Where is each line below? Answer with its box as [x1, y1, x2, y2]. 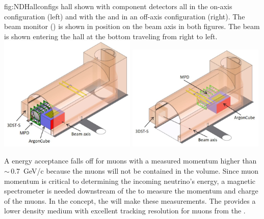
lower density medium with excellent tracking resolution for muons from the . [4, 205, 246, 216]
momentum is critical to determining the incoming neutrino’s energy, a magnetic [4, 175, 256, 186]
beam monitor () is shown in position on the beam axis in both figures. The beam [4, 21, 260, 32]
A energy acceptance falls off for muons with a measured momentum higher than [4, 155, 257, 166]
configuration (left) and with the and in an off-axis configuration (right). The [4, 11, 245, 21]
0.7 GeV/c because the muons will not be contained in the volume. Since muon [11, 166, 259, 176]
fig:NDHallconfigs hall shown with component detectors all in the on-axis [4, 1, 232, 11]
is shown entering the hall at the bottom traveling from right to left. [4, 31, 218, 41]
